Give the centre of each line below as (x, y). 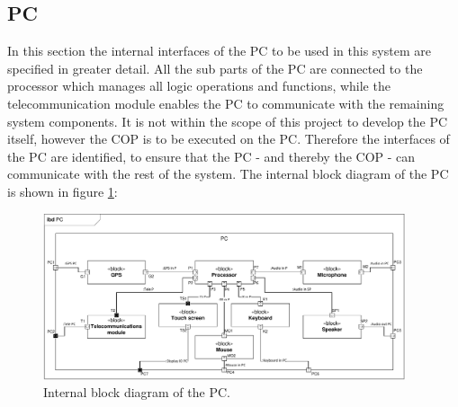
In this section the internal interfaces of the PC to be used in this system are (219, 51)
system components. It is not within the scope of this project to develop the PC (228, 121)
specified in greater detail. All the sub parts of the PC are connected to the (215, 68)
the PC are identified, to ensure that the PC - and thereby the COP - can (211, 156)
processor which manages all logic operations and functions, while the (199, 86)
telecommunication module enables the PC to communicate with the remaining (226, 103)
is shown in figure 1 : (63, 191)
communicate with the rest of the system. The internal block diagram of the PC (228, 174)
